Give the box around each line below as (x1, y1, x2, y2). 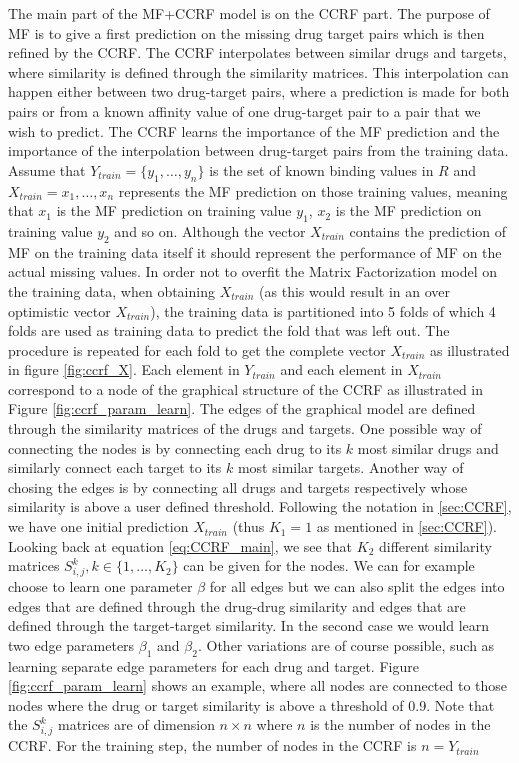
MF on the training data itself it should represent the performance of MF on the (8, 241, 502, 262)
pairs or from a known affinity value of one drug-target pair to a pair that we (8, 100, 481, 121)
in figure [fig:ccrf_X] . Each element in (8, 359, 240, 380)
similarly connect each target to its (8, 457, 222, 478)
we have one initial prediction (8, 516, 189, 537)
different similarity (378, 535, 492, 556)
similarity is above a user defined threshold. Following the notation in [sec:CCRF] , (8, 496, 512, 517)
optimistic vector (8, 300, 111, 321)
